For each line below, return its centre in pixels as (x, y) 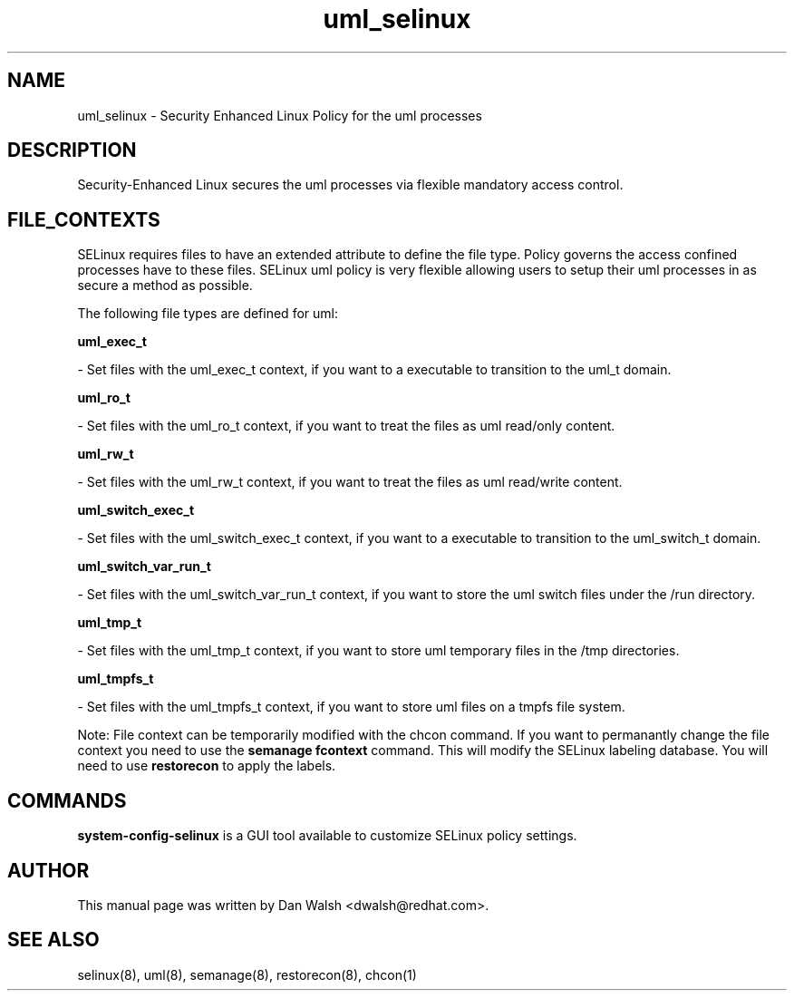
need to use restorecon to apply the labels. (207, 766)
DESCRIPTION (72, 150)
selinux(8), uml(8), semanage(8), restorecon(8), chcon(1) (247, 974)
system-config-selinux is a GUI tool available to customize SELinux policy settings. (327, 836)
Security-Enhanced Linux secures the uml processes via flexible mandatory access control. (350, 185)
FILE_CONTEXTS (84, 219)
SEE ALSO (53, 940)
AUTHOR (48, 870)
